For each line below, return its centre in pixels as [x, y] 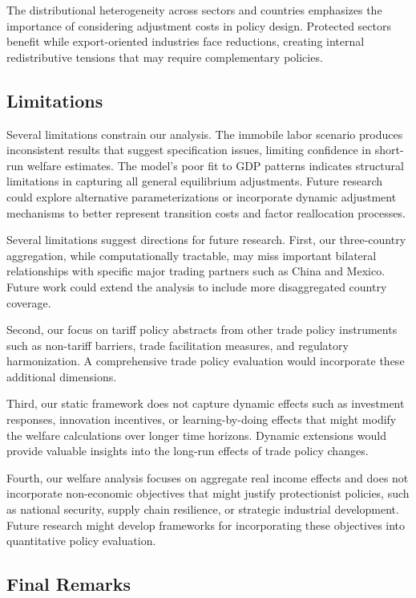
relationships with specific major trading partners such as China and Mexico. [196, 271]
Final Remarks [69, 584]
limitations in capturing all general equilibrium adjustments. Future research [195, 181]
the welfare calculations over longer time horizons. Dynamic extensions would [196, 435]
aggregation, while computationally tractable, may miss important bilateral [192, 255]
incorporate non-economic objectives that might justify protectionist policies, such [208, 493]
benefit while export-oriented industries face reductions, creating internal [186, 41]
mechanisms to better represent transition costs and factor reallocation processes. [206, 212]
